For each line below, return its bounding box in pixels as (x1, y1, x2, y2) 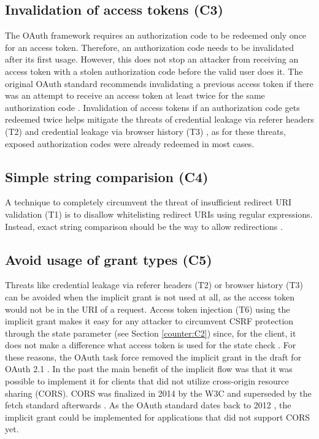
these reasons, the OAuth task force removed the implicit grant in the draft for (5, 350, 302, 363)
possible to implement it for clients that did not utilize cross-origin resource (5, 375, 289, 387)
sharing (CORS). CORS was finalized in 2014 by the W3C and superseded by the (5, 386, 312, 399)
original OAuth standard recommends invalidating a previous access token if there (5, 77, 313, 90)
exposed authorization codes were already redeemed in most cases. (5, 137, 255, 150)
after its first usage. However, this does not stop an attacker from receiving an (5, 53, 299, 66)
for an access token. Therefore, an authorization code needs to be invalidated (5, 40, 294, 53)
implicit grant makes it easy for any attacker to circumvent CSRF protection (5, 315, 294, 327)
